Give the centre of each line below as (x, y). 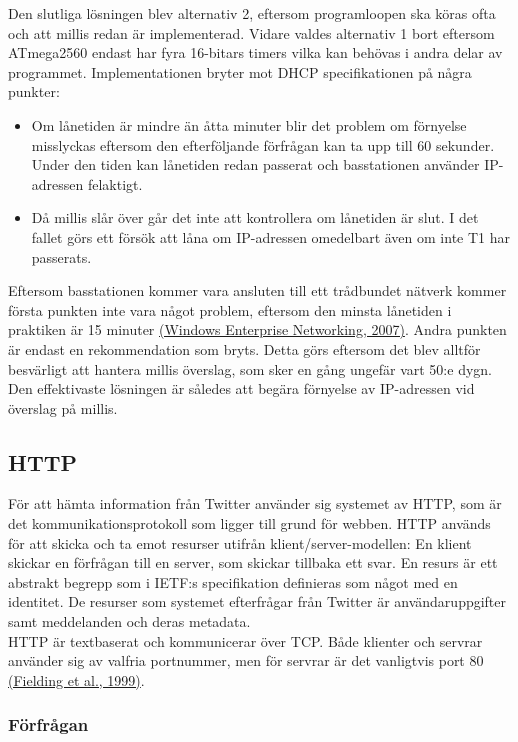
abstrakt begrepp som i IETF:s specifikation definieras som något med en (233, 581)
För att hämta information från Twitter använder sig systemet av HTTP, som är (255, 503)
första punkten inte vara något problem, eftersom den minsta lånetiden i (230, 309)
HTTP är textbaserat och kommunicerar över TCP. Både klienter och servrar (245, 640)
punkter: (34, 91)
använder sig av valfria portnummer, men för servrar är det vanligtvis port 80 (246, 660)
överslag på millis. (63, 407)
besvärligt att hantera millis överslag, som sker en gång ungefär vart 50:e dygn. (250, 368)
